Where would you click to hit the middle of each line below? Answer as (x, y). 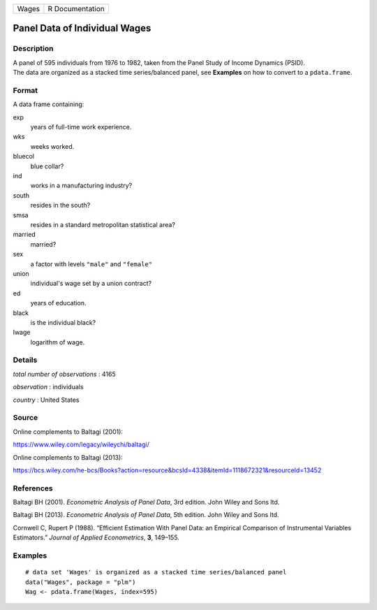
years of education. (58, 303)
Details (25, 360)
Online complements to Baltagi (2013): (68, 457)
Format (25, 90)
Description (33, 49)
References (33, 488)
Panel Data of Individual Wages (82, 28)
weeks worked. (52, 146)
